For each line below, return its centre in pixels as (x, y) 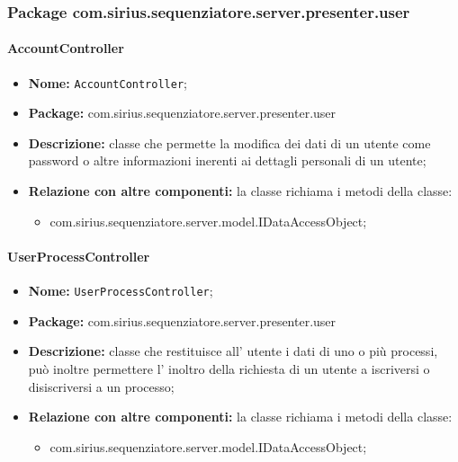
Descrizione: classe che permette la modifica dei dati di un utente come (229, 142)
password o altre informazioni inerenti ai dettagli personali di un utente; (227, 160)
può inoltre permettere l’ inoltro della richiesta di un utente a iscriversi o (229, 368)
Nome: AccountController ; (108, 82)
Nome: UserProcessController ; (121, 291)
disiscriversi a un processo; (101, 386)
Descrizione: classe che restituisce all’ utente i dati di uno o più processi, (233, 351)
